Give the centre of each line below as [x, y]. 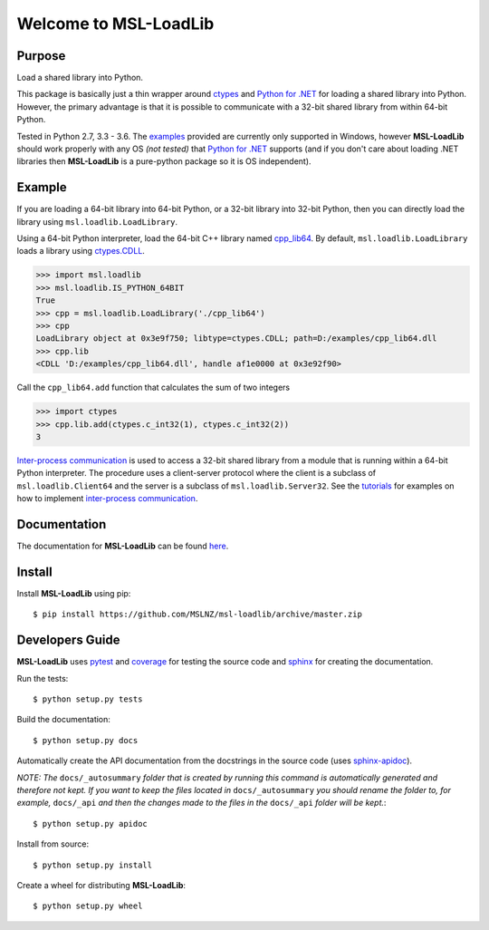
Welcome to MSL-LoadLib [115, 24]
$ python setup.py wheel [88, 906]
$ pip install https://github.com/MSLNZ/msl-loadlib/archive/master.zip [197, 615]
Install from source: [53, 844]
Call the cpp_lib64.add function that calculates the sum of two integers [153, 387]
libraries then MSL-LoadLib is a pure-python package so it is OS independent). [164, 161]
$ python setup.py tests [88, 699]
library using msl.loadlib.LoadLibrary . [97, 221]
